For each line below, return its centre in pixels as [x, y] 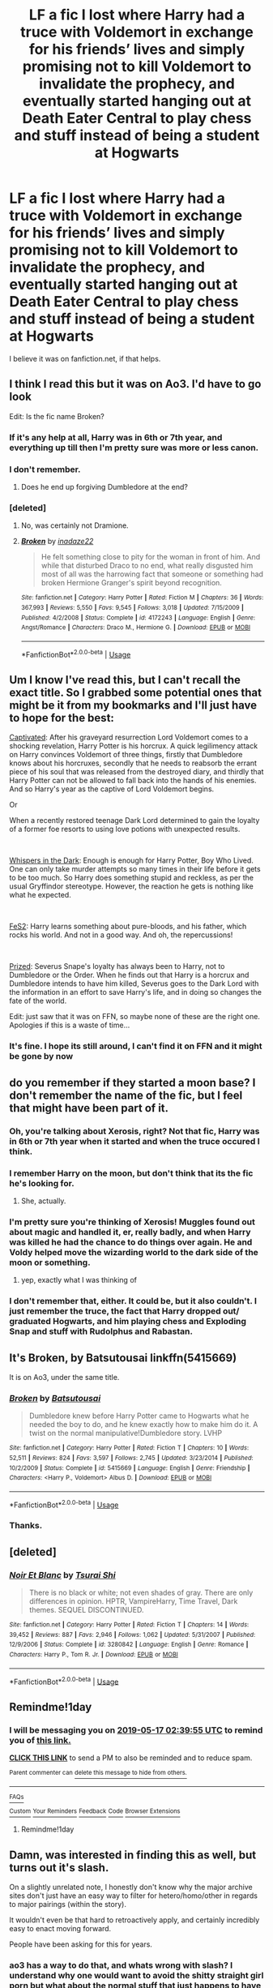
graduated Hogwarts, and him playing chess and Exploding [128, 1322]
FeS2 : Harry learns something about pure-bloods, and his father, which [128, 927]
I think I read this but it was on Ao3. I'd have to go [135, 384]
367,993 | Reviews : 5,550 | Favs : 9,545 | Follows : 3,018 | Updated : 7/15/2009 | [132, 607]
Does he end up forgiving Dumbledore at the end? [105, 486]
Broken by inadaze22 [57, 542]
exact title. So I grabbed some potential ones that [136, 692]
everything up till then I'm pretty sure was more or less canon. [134, 448]
